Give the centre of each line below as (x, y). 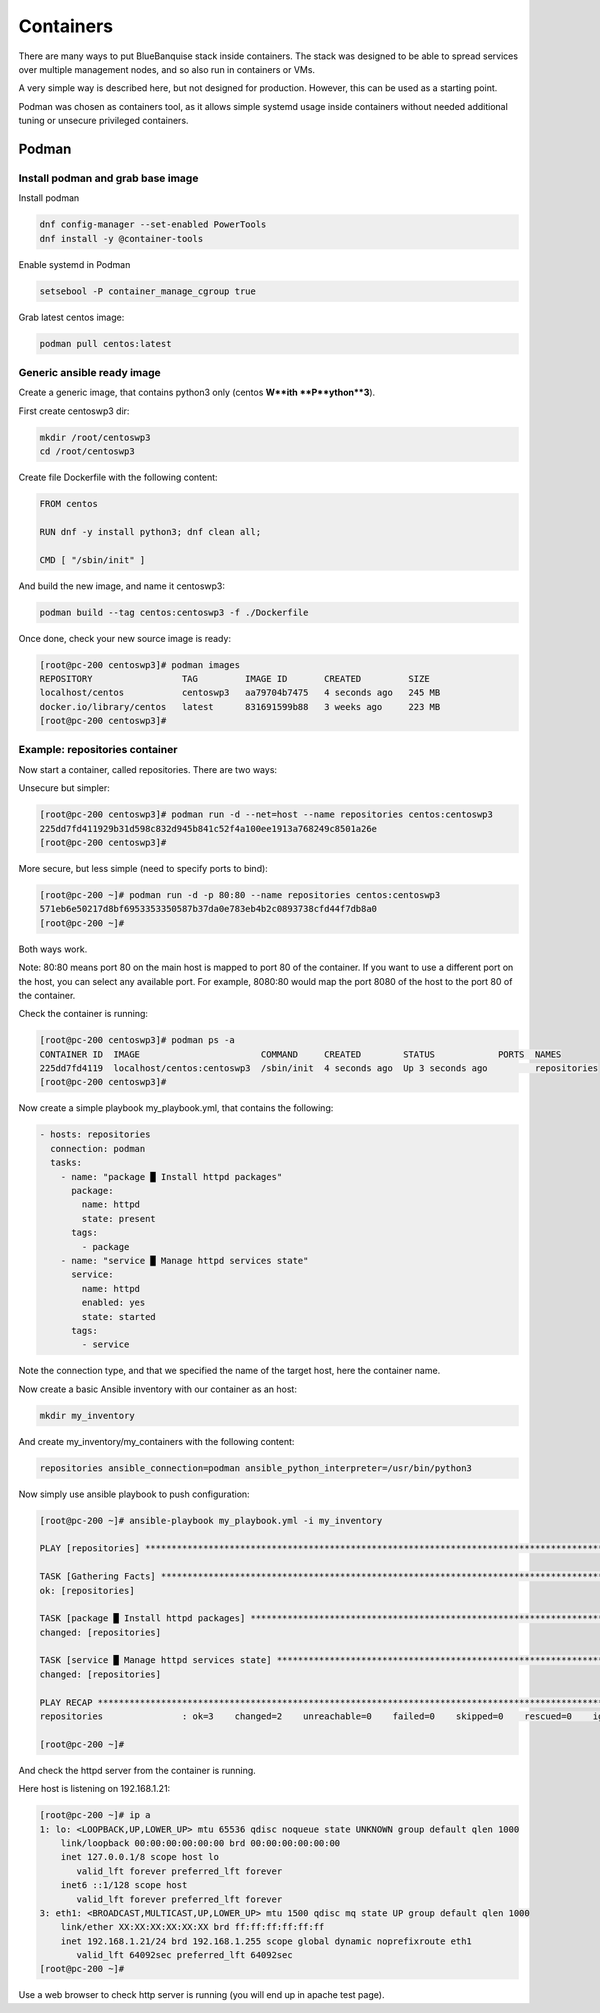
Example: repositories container (98, 750)
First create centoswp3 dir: (74, 411)
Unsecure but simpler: (64, 788)
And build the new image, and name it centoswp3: (121, 586)
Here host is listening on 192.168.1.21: (94, 1789)
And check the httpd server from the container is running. (137, 1770)
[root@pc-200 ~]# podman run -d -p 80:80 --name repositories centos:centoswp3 (240, 894)
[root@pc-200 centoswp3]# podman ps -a (137, 1040)
